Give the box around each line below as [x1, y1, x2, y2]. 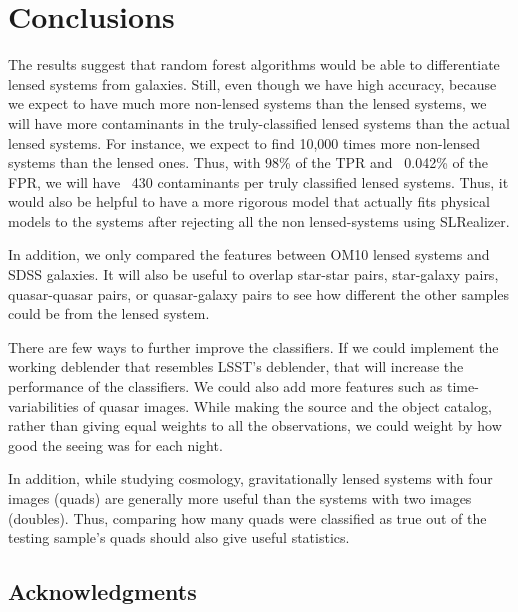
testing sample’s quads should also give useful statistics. [8, 527, 350, 548]
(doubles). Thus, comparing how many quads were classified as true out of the [8, 507, 487, 528]
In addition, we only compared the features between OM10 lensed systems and [8, 244, 490, 265]
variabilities [8, 395, 79, 416]
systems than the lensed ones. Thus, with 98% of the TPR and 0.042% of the [8, 152, 488, 173]
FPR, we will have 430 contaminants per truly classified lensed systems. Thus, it [8, 171, 509, 192]
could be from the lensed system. [8, 303, 210, 324]
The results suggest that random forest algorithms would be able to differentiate [8, 54, 500, 75]
